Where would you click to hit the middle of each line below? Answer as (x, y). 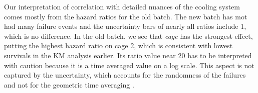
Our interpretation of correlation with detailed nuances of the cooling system (122, 6)
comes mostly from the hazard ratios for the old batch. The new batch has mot (126, 16)
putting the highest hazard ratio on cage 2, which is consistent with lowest (118, 46)
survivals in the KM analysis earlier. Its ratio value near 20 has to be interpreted (128, 55)
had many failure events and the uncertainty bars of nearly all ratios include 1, (125, 26)
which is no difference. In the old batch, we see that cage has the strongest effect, (128, 36)
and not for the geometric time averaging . (69, 84)
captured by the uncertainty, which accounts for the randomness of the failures (125, 75)
